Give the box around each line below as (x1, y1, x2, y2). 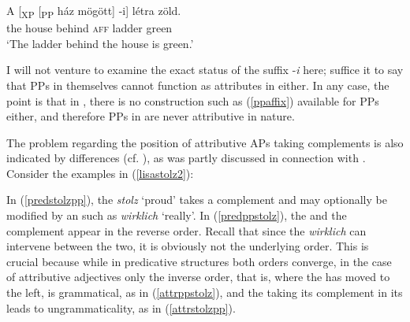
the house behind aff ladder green (6, 20, 173, 36)
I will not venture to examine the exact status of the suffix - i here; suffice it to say (6, 61, 404, 78)
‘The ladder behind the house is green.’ (6, 35, 194, 51)
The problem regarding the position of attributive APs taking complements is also (6, 134, 404, 150)
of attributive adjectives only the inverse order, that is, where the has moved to (6, 268, 390, 285)
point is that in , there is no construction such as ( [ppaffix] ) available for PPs (6, 92, 379, 109)
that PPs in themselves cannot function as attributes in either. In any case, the (6, 76, 389, 93)
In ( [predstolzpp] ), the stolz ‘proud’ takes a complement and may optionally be (6, 191, 387, 208)
